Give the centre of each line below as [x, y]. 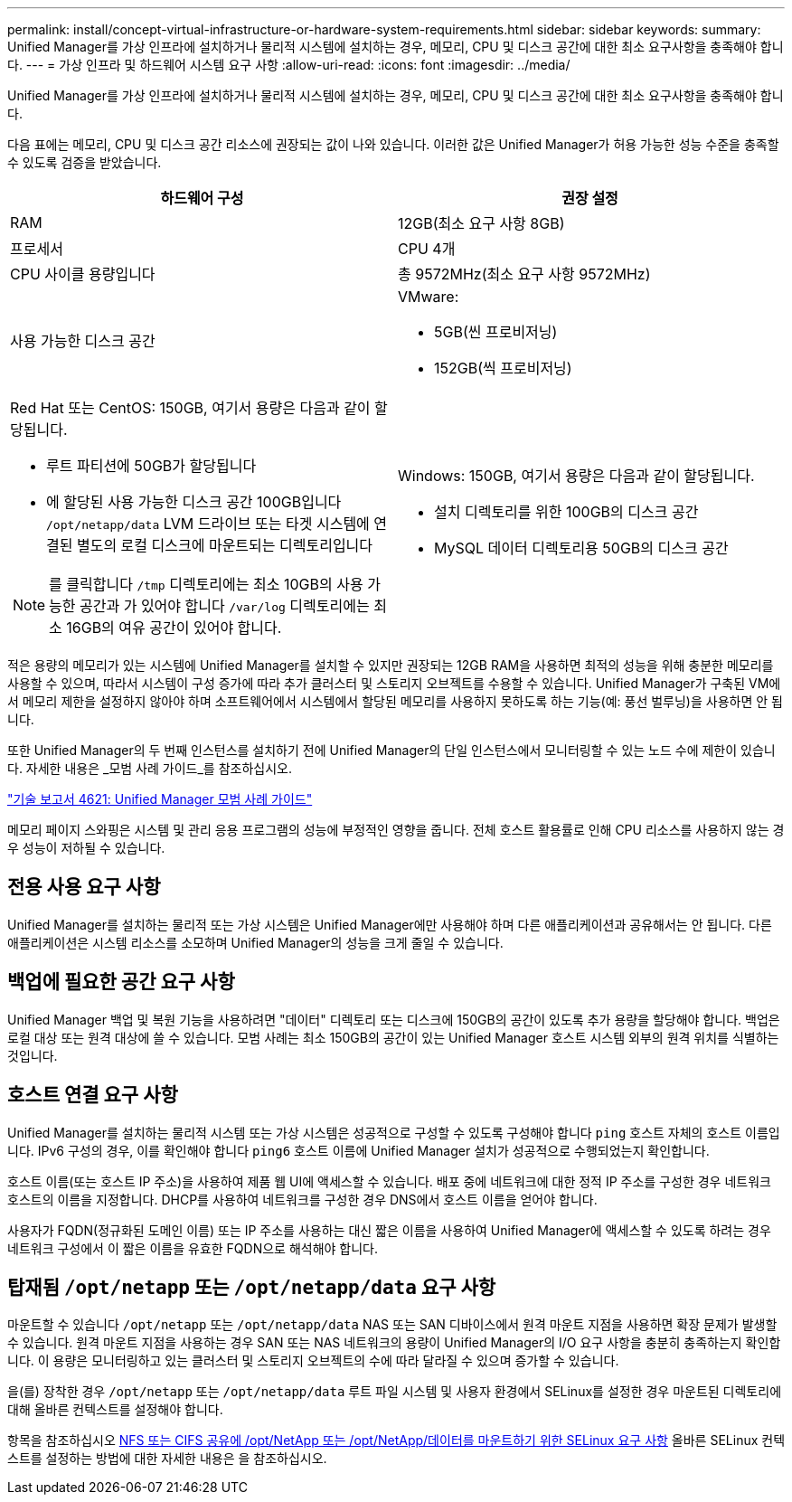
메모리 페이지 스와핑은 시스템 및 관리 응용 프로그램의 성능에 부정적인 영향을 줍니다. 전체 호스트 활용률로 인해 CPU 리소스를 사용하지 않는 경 [396, 830]
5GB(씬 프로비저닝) [496, 332]
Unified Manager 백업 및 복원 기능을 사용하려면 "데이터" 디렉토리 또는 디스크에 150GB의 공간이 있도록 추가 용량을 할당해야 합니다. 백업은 [394, 1019]
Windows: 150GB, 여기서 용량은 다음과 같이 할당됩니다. [576, 476]
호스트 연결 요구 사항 [93, 1095]
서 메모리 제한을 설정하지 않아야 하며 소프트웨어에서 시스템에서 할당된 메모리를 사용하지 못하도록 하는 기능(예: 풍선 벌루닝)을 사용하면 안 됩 [395, 701]
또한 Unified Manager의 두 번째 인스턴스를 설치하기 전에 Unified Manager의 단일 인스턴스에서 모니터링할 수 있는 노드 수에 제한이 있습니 [391, 750]
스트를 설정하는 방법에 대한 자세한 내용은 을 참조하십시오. [167, 1459]
